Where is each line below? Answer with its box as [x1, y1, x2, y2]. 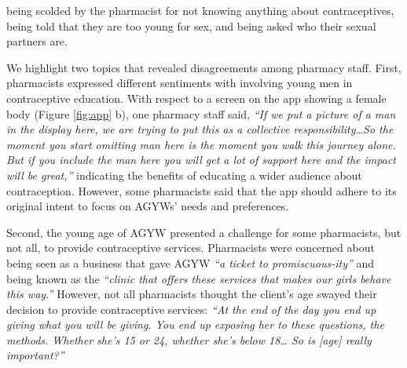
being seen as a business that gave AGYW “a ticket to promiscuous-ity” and [6, 254, 375, 271]
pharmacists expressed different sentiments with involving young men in [6, 75, 353, 91]
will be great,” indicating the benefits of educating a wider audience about [6, 166, 362, 183]
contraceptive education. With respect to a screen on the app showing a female [6, 89, 387, 106]
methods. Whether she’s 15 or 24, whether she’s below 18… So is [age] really [6, 331, 372, 348]
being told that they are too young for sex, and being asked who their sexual [6, 17, 376, 34]
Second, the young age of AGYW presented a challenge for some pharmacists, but [6, 224, 401, 240]
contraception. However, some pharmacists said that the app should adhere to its [6, 182, 397, 199]
